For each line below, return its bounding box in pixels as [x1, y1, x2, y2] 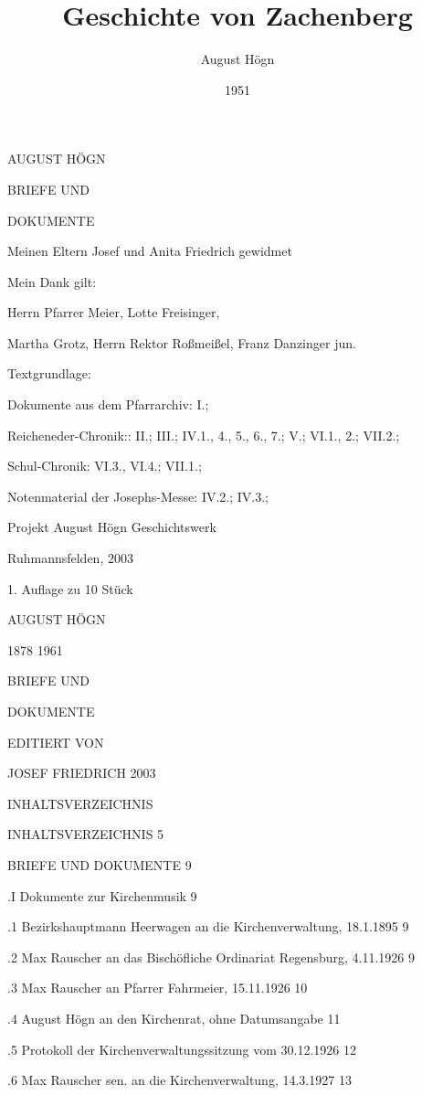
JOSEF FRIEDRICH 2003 [7, 763, 156, 782]
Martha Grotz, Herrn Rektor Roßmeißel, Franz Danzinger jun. [7, 333, 356, 352]
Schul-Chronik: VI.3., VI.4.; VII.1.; [7, 456, 202, 475]
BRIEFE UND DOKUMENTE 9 [7, 855, 192, 874]
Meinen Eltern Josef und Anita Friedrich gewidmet [7, 241, 292, 260]
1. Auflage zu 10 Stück [7, 579, 133, 598]
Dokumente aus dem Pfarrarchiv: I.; [7, 395, 209, 414]
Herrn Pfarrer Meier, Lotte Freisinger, [7, 303, 220, 322]
